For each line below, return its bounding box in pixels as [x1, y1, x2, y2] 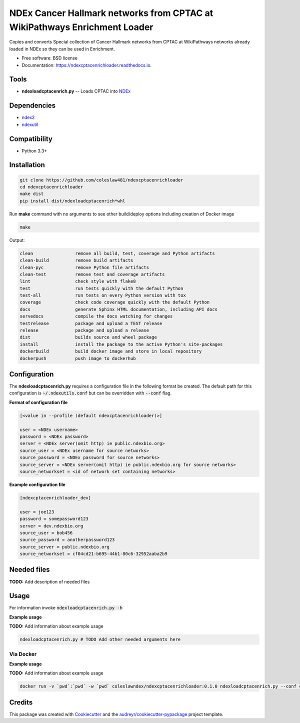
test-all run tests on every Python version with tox [19, 292, 186, 298]
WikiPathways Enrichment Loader [9, 21, 153, 32]
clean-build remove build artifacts [19, 257, 133, 263]
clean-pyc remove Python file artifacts [19, 264, 149, 270]
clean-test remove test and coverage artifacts [19, 271, 165, 277]
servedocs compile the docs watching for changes [19, 313, 173, 319]
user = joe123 [19, 509, 54, 514]
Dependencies [9, 101, 56, 110]
